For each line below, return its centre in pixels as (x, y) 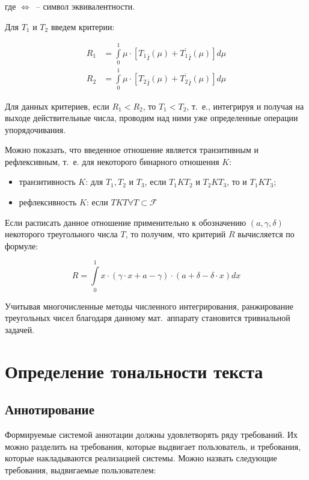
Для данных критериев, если (57, 106)
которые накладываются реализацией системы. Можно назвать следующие (141, 458)
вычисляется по (266, 234)
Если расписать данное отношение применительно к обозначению (126, 222)
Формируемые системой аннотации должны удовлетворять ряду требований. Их (151, 434)
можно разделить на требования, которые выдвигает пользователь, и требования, (153, 446)
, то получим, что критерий (176, 234)
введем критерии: (83, 26)
